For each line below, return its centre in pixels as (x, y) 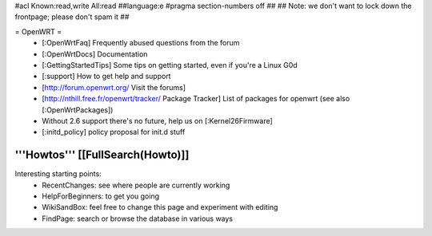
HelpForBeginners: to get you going (101, 196)
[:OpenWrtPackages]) (78, 110)
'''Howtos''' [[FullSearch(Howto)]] (102, 155)
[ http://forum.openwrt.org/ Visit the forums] (114, 87)
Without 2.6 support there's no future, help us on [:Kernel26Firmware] (158, 120)
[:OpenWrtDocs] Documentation (95, 54)
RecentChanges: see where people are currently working (136, 185)
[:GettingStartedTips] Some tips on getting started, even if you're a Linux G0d (170, 65)
